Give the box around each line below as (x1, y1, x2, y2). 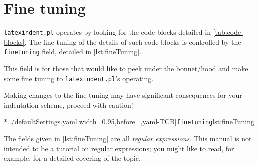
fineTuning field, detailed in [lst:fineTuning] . (4, 46, 142, 57)
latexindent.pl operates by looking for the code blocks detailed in (4, 27, 211, 37)
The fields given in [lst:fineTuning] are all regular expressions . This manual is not (4, 133, 252, 144)
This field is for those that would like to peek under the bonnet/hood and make (4, 63, 248, 74)
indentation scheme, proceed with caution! (4, 99, 133, 110)
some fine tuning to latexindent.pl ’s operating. (4, 73, 154, 83)
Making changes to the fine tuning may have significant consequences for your (4, 90, 242, 100)
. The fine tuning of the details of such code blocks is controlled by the (24, 36, 241, 47)
